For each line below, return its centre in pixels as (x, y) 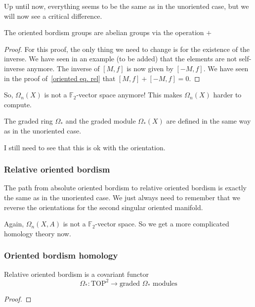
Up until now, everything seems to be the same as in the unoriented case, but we (127, 6)
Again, (14, 224)
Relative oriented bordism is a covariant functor (76, 274)
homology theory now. (38, 233)
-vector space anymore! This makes (129, 95)
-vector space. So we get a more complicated (162, 224)
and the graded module (101, 121)
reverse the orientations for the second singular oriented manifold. (104, 207)
